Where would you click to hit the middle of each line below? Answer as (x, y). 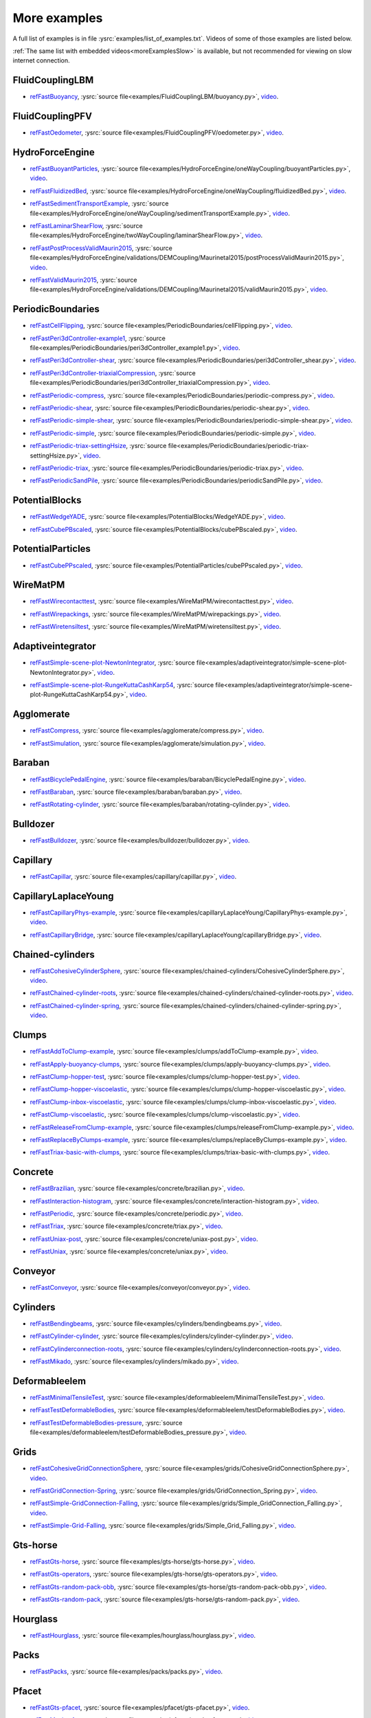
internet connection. (41, 60)
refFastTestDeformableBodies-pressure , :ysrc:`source (106, 1423)
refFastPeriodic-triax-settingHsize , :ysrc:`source (98, 446)
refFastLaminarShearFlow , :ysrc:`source (87, 226)
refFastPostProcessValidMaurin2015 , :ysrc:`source (101, 248)
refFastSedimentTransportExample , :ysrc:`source (99, 203)
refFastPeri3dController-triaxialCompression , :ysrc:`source (113, 373)
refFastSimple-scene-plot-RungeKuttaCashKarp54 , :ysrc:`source (122, 684)
